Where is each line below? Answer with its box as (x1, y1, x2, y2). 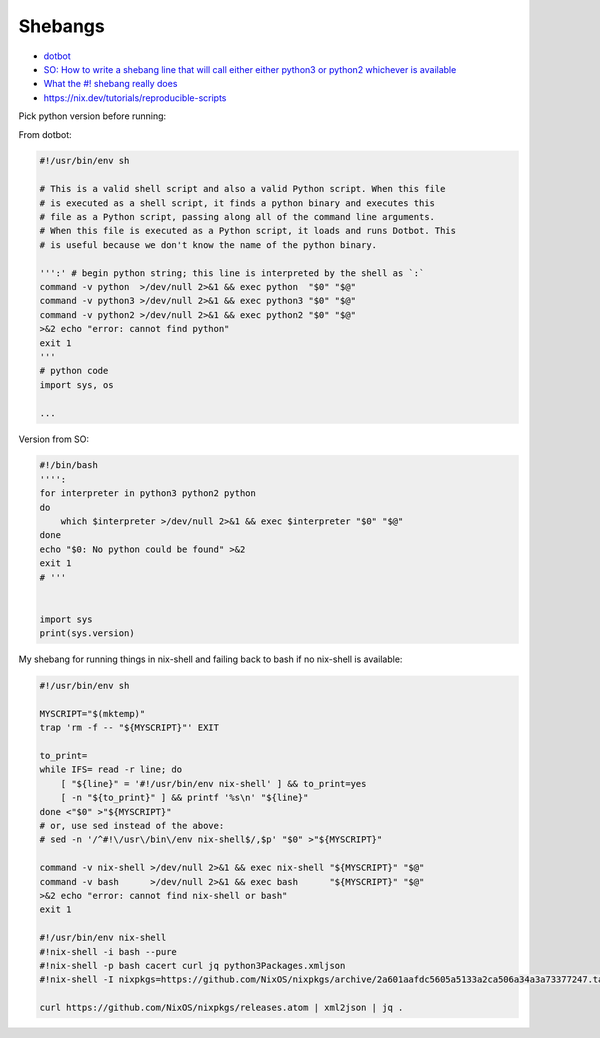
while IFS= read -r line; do (39, 764, 183, 775)
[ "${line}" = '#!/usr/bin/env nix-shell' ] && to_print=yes (60, 778, 367, 789)
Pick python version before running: (18, 110, 167, 122)
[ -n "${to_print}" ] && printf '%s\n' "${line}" (60, 792, 309, 804)
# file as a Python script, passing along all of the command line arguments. (39, 211, 435, 223)
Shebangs (18, 15, 105, 37)
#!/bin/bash (39, 460, 99, 471)
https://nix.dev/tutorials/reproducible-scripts (43, 91, 227, 104)
